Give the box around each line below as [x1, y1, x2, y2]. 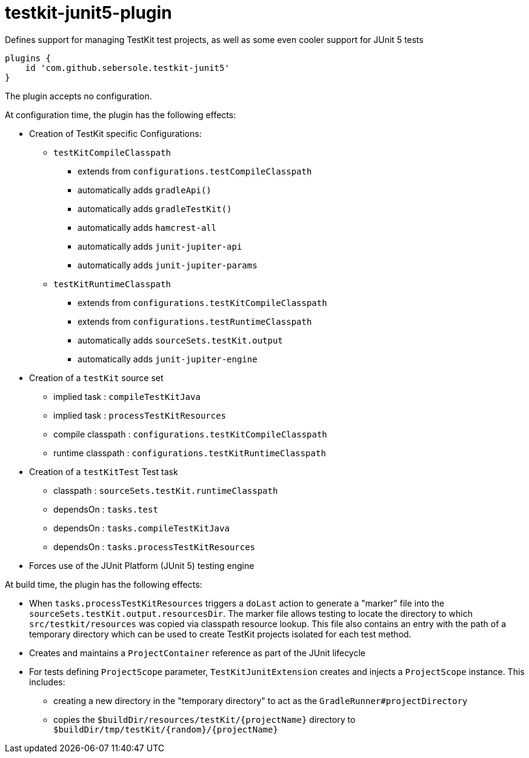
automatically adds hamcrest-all [78, 222, 217, 233]
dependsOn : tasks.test [53, 504, 158, 514]
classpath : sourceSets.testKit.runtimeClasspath [53, 485, 278, 496]
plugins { [5, 53, 51, 63]
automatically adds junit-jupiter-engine [78, 353, 258, 364]
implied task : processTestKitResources [53, 410, 227, 421]
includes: [29, 676, 65, 687]
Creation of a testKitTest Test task [29, 466, 178, 477]
